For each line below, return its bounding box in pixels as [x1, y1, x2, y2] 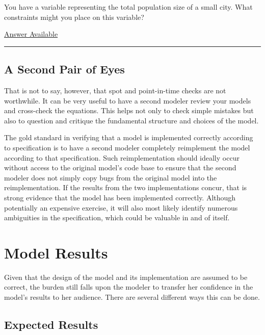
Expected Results [4, 317, 98, 332]
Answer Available [4, 29, 58, 39]
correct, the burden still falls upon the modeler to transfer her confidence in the [4, 281, 253, 292]
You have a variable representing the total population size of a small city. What [4, 2, 253, 12]
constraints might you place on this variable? [4, 11, 144, 22]
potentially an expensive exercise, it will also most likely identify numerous [4, 202, 238, 213]
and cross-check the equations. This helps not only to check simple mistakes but [4, 105, 254, 116]
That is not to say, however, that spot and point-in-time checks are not [4, 85, 226, 95]
